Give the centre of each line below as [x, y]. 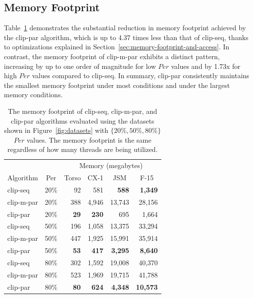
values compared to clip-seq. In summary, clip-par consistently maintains [141, 75]
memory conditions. [33, 95]
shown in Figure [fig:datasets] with [56, 130]
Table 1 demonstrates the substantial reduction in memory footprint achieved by [125, 28]
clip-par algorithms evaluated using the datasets [83, 120]
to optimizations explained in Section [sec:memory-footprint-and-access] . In [117, 47]
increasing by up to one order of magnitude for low [80, 66]
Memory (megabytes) [111, 165]
